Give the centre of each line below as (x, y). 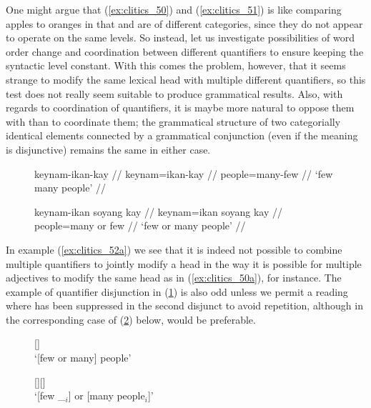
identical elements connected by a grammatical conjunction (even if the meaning (182, 135)
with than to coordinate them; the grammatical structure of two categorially (173, 121)
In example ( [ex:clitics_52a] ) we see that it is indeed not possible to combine (174, 249)
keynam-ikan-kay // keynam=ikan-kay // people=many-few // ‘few (184, 173)
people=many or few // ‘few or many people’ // (140, 225)
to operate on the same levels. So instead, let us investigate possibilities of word (180, 38)
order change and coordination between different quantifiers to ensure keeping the (185, 51)
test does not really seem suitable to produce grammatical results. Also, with (174, 93)
